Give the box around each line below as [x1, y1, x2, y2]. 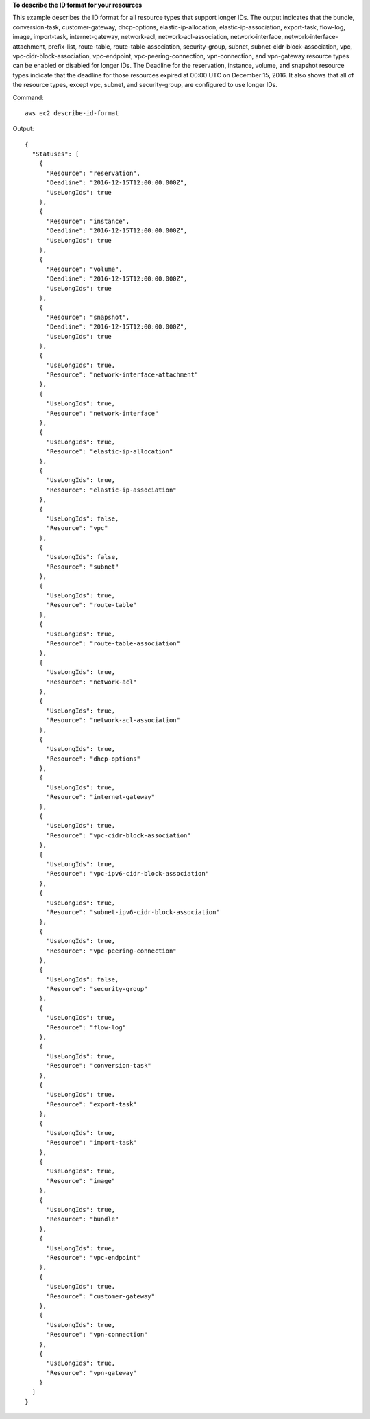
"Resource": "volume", [46, 265, 123, 273]
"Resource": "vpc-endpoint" [46, 1254, 140, 1261]
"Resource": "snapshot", [46, 313, 130, 321]
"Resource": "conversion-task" [46, 1062, 152, 1070]
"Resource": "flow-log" [46, 1023, 127, 1032]
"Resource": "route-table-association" [46, 640, 181, 647]
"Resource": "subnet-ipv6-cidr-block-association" [46, 908, 221, 916]
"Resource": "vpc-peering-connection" [46, 946, 177, 955]
